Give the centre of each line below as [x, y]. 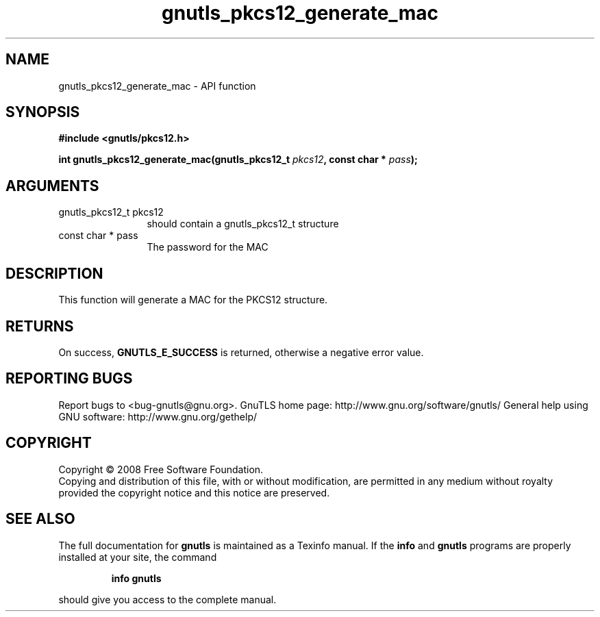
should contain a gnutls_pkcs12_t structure [243, 224]
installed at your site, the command [138, 557]
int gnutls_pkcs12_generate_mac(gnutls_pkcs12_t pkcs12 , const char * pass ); [238, 160]
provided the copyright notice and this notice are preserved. [194, 492]
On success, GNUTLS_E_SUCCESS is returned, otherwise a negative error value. [241, 352]
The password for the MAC [208, 247]
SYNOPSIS [43, 112]
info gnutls [136, 578]
